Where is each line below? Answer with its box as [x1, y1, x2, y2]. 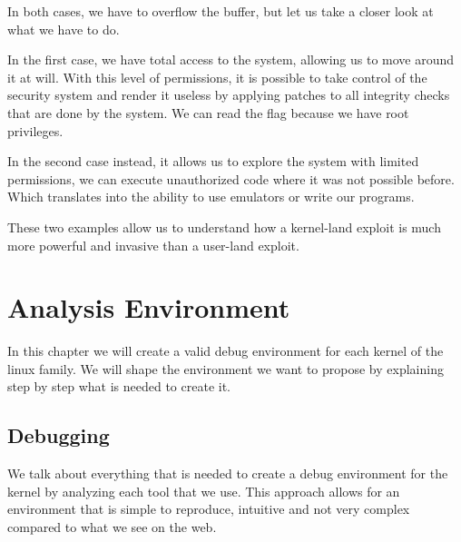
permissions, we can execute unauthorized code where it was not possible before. [7, 169, 455, 188]
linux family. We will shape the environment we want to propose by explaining [7, 359, 444, 378]
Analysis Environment [7, 289, 290, 326]
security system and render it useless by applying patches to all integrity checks [7, 85, 450, 104]
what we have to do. [7, 19, 120, 38]
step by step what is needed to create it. [7, 377, 231, 396]
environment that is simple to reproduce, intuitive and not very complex [7, 499, 410, 518]
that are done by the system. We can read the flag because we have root [7, 103, 409, 122]
